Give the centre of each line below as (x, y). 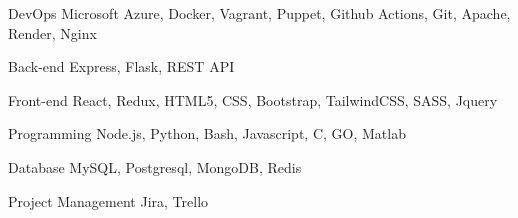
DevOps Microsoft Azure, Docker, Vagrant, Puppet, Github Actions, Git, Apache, (259, 13)
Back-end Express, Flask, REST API (121, 66)
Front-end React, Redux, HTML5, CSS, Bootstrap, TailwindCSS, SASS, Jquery (253, 99)
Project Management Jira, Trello (108, 200)
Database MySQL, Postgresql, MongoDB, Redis (155, 166)
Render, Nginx (52, 32)
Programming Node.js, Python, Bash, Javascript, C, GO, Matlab (207, 133)
